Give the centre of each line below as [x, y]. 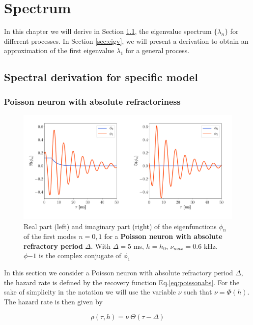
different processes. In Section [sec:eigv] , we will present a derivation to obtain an [126, 41]
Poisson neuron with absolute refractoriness [92, 101]
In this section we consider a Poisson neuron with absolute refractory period [119, 273]
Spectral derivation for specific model [101, 77]
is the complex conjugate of [80, 255]
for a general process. [157, 50]
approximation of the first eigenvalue [59, 50]
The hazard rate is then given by [53, 302]
